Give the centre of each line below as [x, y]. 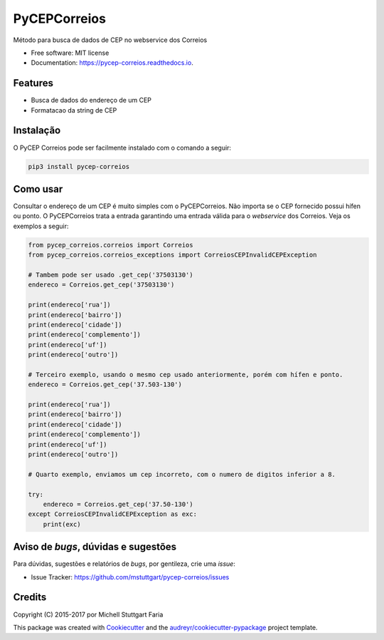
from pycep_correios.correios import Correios [111, 245]
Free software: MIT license [70, 53]
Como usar [38, 189]
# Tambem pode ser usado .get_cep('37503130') [111, 275]
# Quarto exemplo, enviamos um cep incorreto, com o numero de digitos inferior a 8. [182, 474]
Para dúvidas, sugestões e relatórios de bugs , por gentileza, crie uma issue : [124, 564]
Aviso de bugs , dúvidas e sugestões [95, 547]
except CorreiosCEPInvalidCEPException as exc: [112, 514]
